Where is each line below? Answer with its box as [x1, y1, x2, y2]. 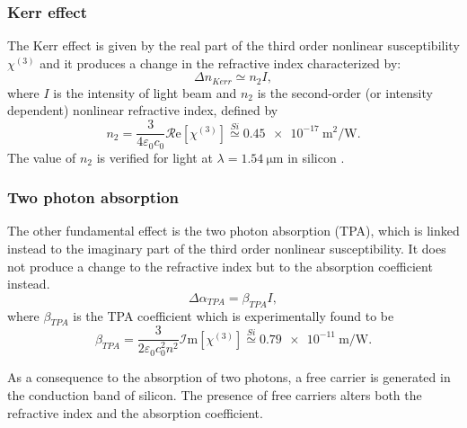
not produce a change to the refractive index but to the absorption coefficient [7, 256, 433, 275]
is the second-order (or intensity [257, 83, 433, 102]
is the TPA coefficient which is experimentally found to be [73, 306, 394, 325]
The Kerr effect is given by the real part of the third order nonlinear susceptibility [7, 36, 460, 55]
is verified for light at [96, 147, 213, 166]
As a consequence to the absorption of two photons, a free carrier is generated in [7, 368, 451, 387]
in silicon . [287, 147, 345, 166]
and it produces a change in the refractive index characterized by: [40, 53, 401, 72]
